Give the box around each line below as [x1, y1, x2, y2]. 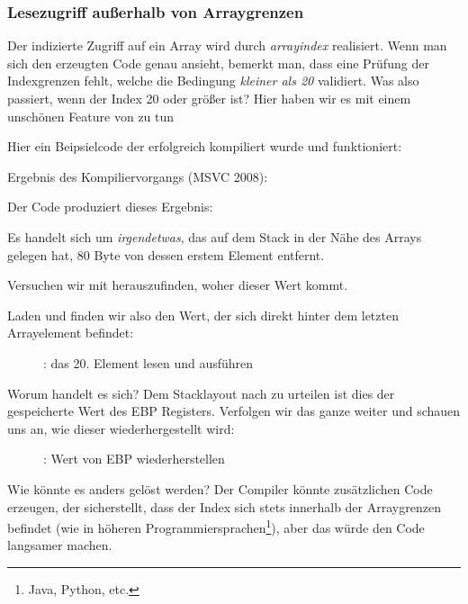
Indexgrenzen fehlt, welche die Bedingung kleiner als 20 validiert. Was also [7, 71, 419, 90]
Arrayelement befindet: [7, 323, 134, 342]
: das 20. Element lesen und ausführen [43, 353, 254, 372]
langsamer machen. [7, 536, 112, 554]
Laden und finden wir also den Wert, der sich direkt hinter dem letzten [7, 305, 399, 324]
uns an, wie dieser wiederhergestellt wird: [7, 419, 235, 437]
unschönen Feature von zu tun [7, 106, 175, 125]
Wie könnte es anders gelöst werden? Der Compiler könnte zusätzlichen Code [7, 479, 433, 498]
